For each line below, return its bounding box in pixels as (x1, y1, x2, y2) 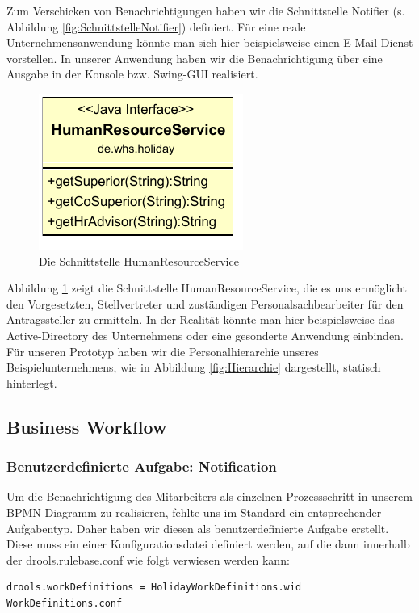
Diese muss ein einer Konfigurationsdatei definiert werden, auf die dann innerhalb (6, 535, 410, 552)
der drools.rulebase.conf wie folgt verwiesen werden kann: (6, 551, 290, 568)
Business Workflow (6, 414, 167, 439)
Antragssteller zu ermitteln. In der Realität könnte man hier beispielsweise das (6, 311, 395, 328)
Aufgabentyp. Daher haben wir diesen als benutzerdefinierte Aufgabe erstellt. (6, 519, 389, 536)
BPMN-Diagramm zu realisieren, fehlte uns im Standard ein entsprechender (6, 503, 382, 520)
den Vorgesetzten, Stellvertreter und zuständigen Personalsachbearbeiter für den (6, 295, 404, 312)
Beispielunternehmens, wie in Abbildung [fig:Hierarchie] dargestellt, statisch (6, 359, 381, 376)
